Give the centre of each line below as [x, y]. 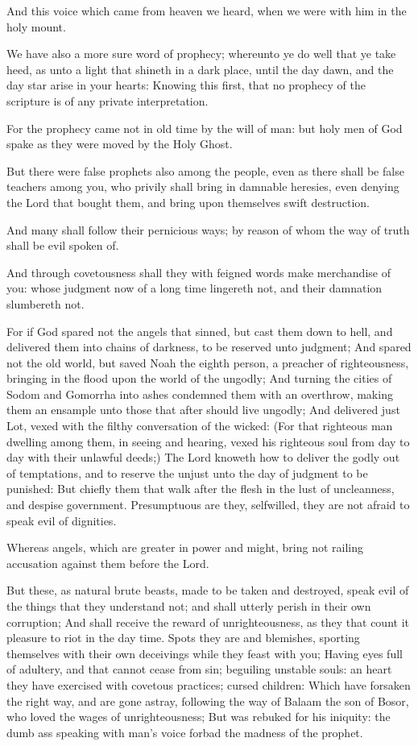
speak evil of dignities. [62, 520]
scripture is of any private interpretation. [108, 100]
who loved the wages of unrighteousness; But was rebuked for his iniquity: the [199, 717]
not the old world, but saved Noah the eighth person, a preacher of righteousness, [208, 362]
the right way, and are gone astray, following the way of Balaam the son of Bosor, [208, 700]
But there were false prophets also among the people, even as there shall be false [205, 170]
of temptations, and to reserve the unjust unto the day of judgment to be [187, 472]
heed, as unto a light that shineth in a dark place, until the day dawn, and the [200, 69]
